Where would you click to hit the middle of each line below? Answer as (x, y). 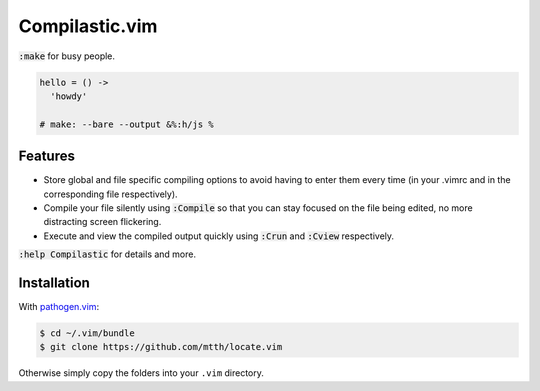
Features (46, 156)
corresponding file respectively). (111, 194)
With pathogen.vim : (59, 307)
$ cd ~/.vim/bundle (87, 333)
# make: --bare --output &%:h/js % (126, 124)
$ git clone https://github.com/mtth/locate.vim (161, 347)
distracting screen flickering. (102, 222)
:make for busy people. (66, 56)
